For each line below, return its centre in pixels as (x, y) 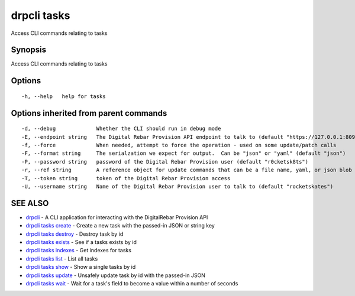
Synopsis (29, 50)
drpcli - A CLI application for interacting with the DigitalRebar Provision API (117, 217)
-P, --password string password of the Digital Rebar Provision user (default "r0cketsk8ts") (165, 162)
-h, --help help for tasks (64, 96)
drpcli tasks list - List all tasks (62, 258)
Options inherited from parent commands (89, 113)
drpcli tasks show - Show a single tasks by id (81, 267)
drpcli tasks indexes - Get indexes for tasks (78, 251)
